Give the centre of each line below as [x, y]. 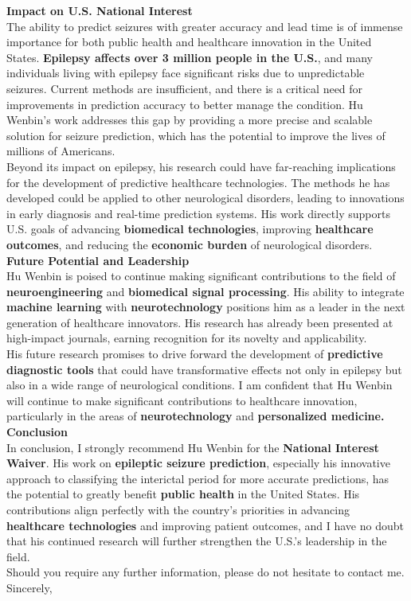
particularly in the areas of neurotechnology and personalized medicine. [196, 416]
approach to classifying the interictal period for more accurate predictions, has [198, 478]
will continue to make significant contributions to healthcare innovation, [182, 400]
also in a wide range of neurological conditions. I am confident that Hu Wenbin [200, 385]
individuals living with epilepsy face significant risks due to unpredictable [186, 73]
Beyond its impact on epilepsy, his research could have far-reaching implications [201, 166]
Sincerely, [29, 587]
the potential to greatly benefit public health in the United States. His [183, 494]
